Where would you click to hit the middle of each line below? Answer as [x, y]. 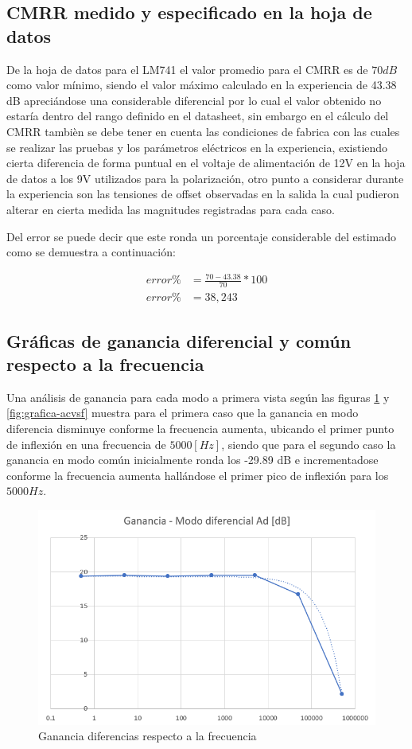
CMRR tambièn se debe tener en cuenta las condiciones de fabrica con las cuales [203, 131]
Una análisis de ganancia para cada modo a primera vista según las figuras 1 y [198, 397]
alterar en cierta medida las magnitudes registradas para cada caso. [171, 209]
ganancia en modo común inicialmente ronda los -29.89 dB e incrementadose [192, 460]
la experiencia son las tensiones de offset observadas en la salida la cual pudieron [203, 194]
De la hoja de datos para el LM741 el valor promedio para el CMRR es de [187, 69]
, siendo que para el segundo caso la [309, 444]
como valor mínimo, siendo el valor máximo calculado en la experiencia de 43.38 [202, 85]
